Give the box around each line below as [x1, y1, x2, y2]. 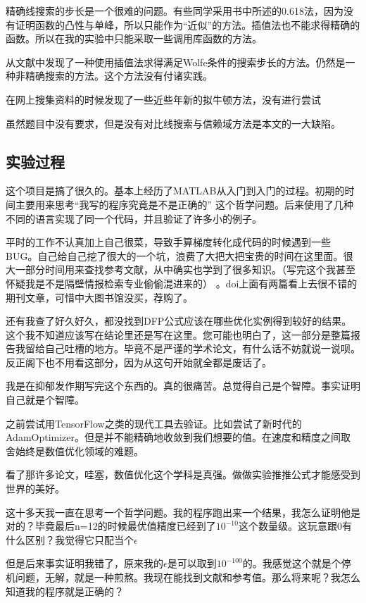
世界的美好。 [6, 481, 65, 496]
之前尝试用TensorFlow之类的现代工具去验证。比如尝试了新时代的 [6, 416, 302, 430]
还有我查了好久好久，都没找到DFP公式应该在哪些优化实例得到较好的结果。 [6, 313, 352, 328]
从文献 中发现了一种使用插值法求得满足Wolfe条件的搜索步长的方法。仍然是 [6, 54, 346, 69]
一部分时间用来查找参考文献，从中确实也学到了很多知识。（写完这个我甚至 [15, 262, 355, 277]
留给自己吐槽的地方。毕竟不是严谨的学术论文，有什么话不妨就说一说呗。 [25, 341, 360, 356]
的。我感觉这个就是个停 [242, 556, 351, 571]
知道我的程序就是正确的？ [6, 583, 124, 598]
